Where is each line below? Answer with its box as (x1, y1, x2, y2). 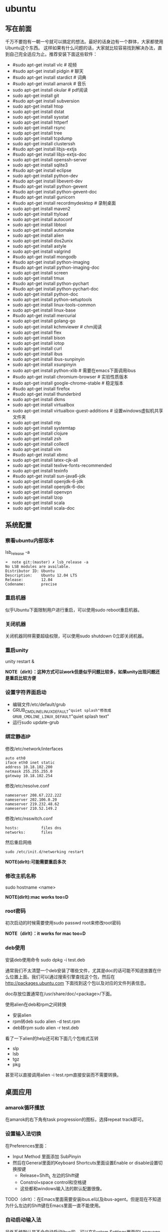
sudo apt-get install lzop (12, 495, 63, 500)
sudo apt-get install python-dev (12, 173, 78, 178)
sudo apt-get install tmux (12, 275, 64, 281)
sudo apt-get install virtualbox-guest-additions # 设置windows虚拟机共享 (12, 408, 163, 414)
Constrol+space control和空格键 (20, 1179, 87, 1185)
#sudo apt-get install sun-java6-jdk (12, 473, 86, 479)
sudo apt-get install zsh (12, 436, 62, 441)
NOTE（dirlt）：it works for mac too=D (5, 930, 86, 936)
